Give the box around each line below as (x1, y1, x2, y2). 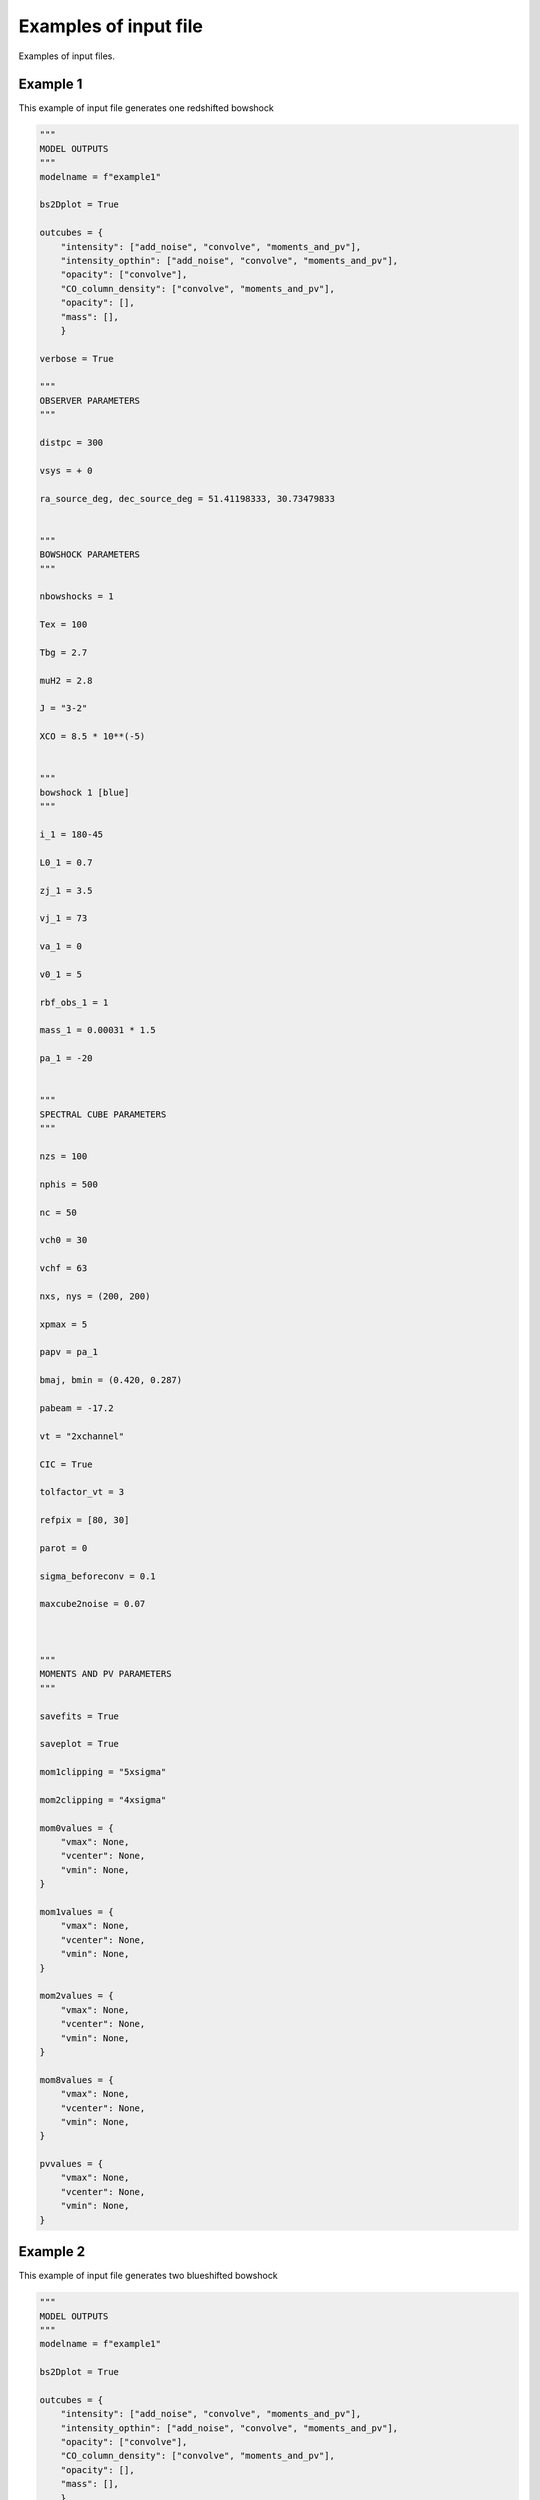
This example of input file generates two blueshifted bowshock (18, 2270, 279, 2282)
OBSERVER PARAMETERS (39, 395, 140, 406)
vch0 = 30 (39, 1235, 88, 1246)
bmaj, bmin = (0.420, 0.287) (39, 1375, 183, 1386)
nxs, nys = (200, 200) (39, 1290, 151, 1302)
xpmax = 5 (39, 1318, 88, 1330)
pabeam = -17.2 (39, 1402, 114, 1414)
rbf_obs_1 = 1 (39, 996, 109, 1008)
